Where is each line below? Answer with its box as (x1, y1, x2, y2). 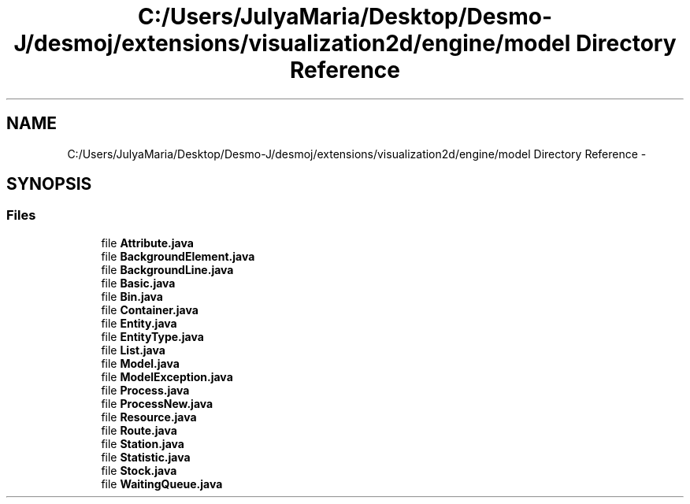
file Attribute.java (101, 235, 194, 250)
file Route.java (101, 423, 177, 437)
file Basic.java (101, 276, 176, 290)
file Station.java (101, 436, 184, 450)
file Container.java (101, 302, 198, 317)
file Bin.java (101, 289, 163, 303)
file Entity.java (101, 316, 177, 330)
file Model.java (101, 356, 180, 370)
